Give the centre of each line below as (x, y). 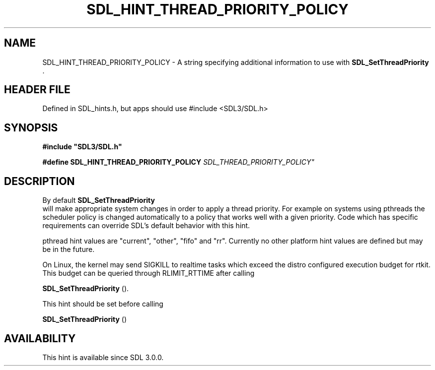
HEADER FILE (37, 90)
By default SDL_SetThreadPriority (99, 200)
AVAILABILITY (40, 338)
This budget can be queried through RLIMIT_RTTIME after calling (148, 273)
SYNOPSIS (31, 127)
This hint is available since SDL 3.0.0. (103, 357)
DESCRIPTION (39, 181)
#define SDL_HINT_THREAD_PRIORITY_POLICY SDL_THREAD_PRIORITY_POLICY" (179, 162)
